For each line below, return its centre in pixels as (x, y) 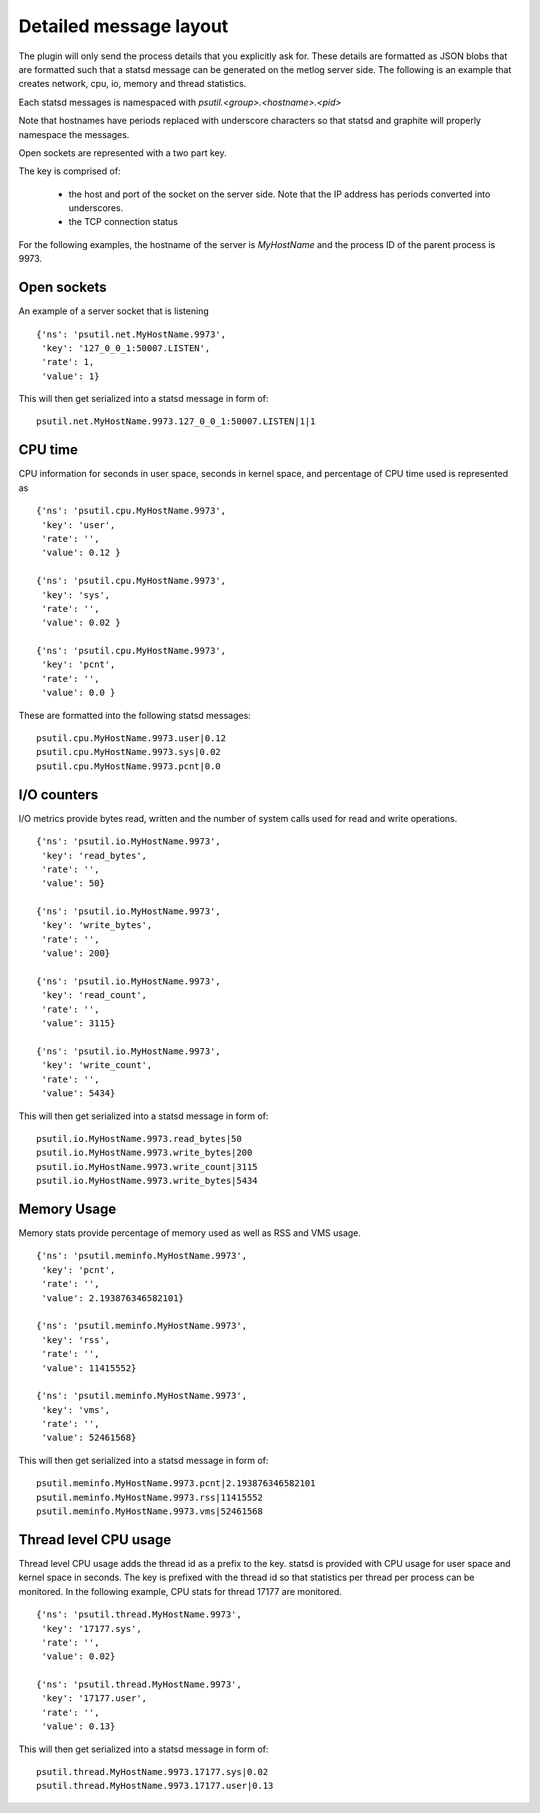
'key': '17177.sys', (91, 1628)
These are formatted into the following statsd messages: (135, 715)
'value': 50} (73, 883)
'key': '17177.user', (94, 1698)
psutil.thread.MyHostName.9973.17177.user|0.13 (155, 1786)
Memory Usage (67, 1208)
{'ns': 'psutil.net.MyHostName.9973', (131, 334)
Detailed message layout (123, 26)
